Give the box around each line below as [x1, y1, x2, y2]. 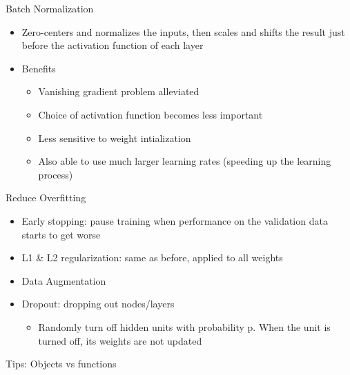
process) [38, 167, 73, 181]
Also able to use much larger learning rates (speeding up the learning [38, 154, 331, 168]
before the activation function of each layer [21, 38, 204, 52]
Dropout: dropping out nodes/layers [21, 296, 175, 311]
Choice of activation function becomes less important [38, 107, 263, 121]
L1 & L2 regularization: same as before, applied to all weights [21, 250, 283, 265]
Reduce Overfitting [6, 190, 86, 205]
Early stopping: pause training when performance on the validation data [21, 213, 328, 227]
